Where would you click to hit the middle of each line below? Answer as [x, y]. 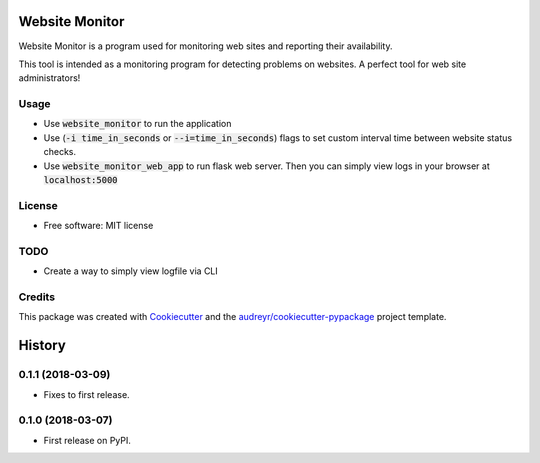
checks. [60, 152]
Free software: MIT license [98, 226]
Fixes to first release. [86, 394]
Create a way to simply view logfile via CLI [131, 271]
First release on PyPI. [87, 440]
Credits [36, 297]
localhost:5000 [81, 180]
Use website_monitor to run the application [137, 124]
